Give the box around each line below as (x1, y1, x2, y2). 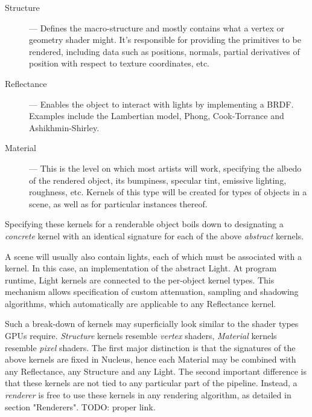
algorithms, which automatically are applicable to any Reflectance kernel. (5, 297, 276, 309)
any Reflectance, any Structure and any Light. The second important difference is (5, 364, 307, 377)
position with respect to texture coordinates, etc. (29, 57, 210, 69)
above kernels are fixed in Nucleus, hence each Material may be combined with (5, 353, 296, 366)
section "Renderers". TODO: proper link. (5, 400, 156, 413)
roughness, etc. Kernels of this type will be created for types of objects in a (29, 186, 307, 198)
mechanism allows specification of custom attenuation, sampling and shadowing (5, 285, 299, 298)
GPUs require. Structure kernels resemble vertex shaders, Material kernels (5, 329, 277, 342)
